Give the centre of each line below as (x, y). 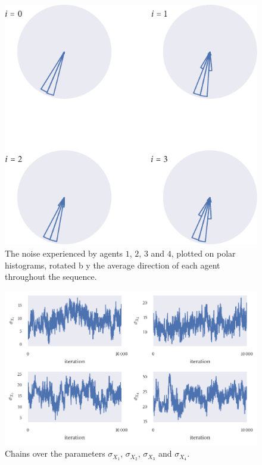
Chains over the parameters (55, 453)
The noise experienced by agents (64, 253)
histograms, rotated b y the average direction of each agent (113, 265)
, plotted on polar (203, 253)
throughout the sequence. (51, 277)
